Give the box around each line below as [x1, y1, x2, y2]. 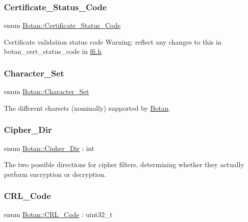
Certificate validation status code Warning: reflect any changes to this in [4, 36, 222, 47]
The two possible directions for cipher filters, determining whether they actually [4, 159, 244, 170]
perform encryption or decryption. [4, 169, 106, 179]
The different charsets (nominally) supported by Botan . [4, 102, 171, 113]
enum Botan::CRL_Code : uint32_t [4, 209, 113, 219]
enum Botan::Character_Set [4, 86, 89, 97]
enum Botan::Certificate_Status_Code [4, 20, 121, 30]
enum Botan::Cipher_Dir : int [4, 143, 95, 153]
